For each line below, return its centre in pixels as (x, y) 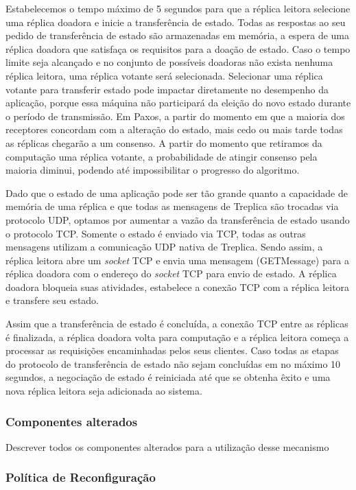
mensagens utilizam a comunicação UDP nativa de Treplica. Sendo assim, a (164, 247)
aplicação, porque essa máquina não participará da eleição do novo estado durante (178, 103)
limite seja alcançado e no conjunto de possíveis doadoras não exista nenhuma (169, 62)
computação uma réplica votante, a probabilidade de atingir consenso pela (162, 156)
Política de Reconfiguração (81, 477)
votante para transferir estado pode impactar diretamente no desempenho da (167, 89)
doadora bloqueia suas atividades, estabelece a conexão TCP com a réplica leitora (178, 287)
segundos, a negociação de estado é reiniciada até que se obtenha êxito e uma (168, 377)
